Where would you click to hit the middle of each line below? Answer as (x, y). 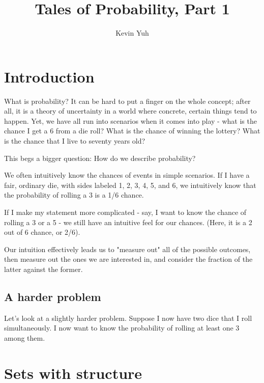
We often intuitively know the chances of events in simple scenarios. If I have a (127, 175)
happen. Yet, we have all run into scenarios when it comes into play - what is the (130, 120)
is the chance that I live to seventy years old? (75, 141)
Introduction (49, 76)
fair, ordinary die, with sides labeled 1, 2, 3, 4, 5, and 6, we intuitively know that (130, 185)
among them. (25, 337)
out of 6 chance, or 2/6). (42, 232)
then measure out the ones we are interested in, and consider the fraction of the (128, 259)
